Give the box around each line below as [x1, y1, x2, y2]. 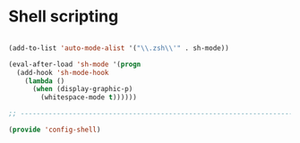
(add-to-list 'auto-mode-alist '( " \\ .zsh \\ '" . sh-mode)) [8, 43, 229, 53]
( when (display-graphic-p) [31, 85, 133, 94]
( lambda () [24, 76, 65, 86]
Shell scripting [8, 6, 119, 27]
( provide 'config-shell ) [8, 125, 101, 135]
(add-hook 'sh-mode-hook [16, 68, 109, 77]
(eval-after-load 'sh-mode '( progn [8, 60, 141, 69]
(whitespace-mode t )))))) [40, 93, 138, 102]
